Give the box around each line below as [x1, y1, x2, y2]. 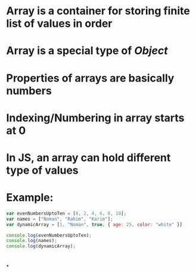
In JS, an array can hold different [6, 150, 171, 164]
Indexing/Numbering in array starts [6, 111, 185, 124]
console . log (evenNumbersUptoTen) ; [6, 232, 92, 239]
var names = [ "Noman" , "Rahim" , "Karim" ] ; [6, 216, 113, 222]
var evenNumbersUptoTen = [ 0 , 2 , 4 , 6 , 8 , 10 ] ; [6, 210, 127, 216]
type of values [6, 164, 79, 177]
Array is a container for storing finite [6, 4, 191, 18]
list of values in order [6, 17, 113, 30]
